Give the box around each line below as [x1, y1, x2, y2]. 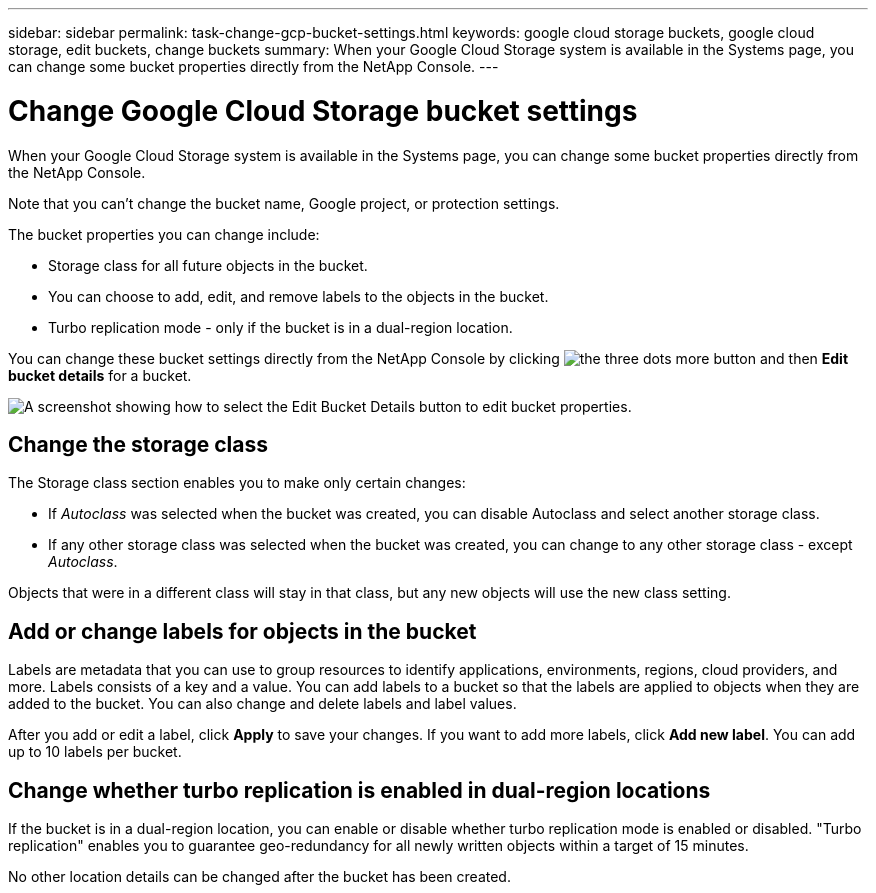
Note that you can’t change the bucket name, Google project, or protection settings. [8, 194, 560, 212]
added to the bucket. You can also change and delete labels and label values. [8, 695, 517, 713]
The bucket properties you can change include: [8, 225, 320, 243]
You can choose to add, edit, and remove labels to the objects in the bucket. [48, 287, 549, 305]
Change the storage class [8, 431, 269, 457]
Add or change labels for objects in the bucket [8, 618, 477, 644]
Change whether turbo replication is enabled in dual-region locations [8, 777, 711, 803]
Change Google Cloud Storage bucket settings [8, 93, 638, 128]
